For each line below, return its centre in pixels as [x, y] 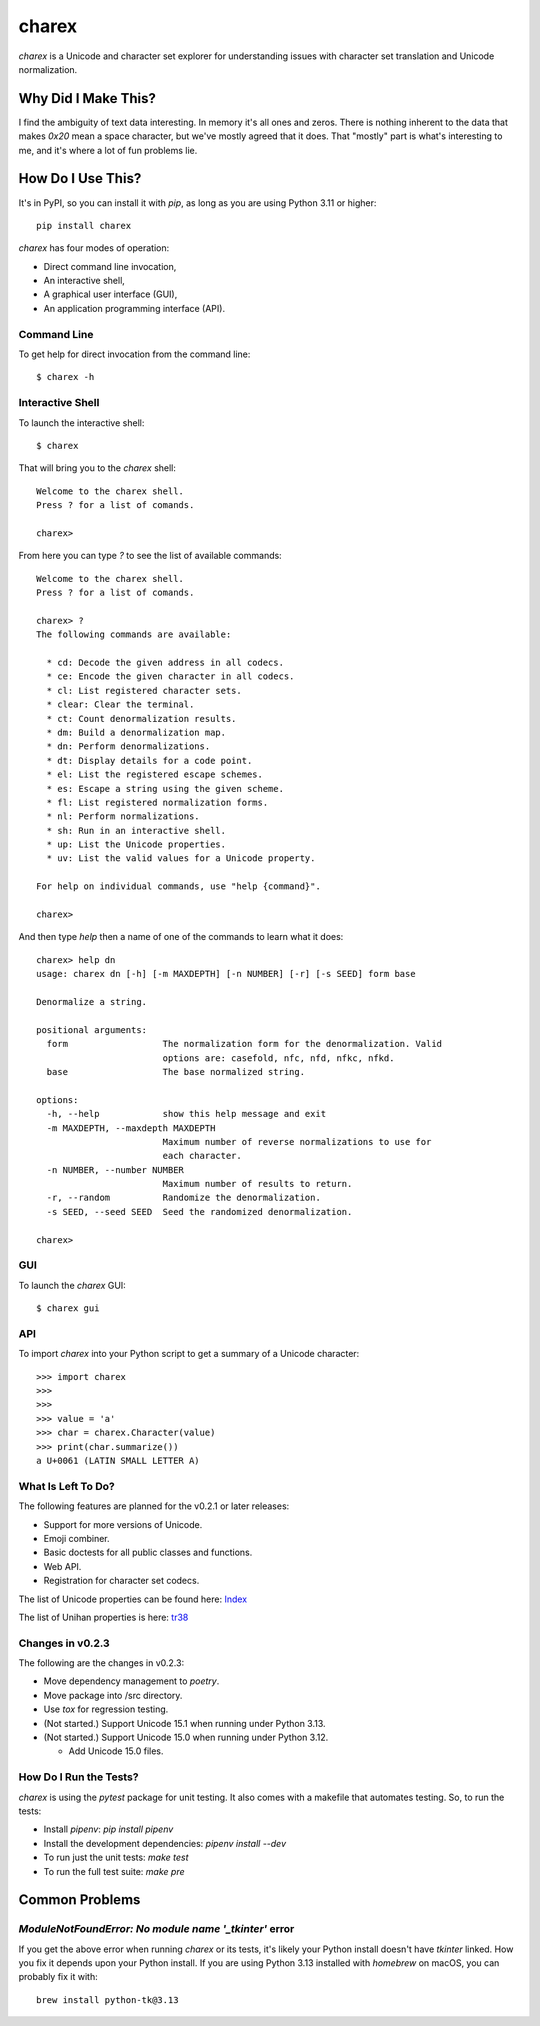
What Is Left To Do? [66, 1486]
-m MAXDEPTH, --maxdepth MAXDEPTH [131, 1128]
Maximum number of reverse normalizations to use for [297, 1141]
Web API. [62, 1566]
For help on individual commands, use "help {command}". [179, 886]
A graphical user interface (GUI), [110, 294]
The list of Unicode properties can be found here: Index [133, 1599]
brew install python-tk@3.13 [107, 1999]
